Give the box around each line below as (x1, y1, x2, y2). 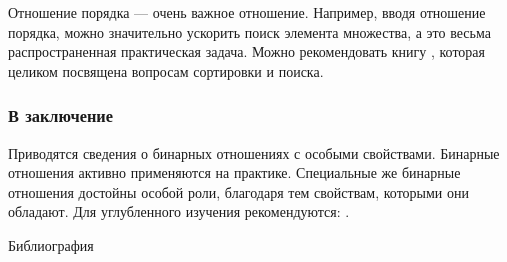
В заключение (8, 103, 114, 128)
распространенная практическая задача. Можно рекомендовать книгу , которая (8, 41, 485, 62)
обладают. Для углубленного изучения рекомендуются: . (8, 201, 350, 222)
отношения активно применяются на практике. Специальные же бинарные (8, 162, 461, 183)
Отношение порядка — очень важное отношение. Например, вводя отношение (8, 2, 486, 22)
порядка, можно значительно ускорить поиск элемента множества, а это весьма (8, 21, 491, 42)
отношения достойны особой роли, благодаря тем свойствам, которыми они (8, 181, 469, 202)
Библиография (8, 234, 94, 255)
